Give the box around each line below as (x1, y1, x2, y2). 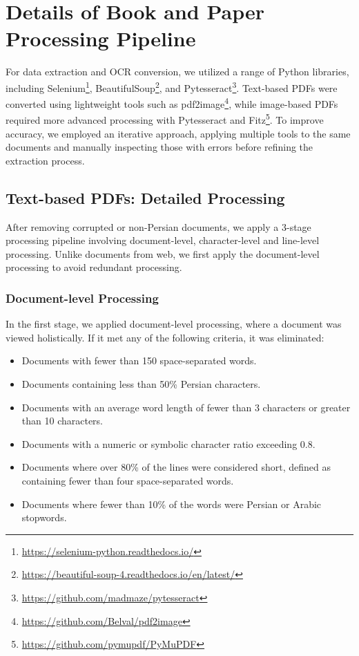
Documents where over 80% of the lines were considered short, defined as (21, 460, 331, 474)
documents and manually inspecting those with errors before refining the (6, 140, 313, 154)
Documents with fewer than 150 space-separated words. (21, 353, 257, 368)
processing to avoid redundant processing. (6, 260, 182, 274)
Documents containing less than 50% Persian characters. (21, 377, 261, 391)
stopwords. (21, 510, 67, 525)
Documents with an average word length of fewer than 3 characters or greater (21, 400, 351, 414)
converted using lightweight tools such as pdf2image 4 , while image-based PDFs (6, 95, 338, 111)
